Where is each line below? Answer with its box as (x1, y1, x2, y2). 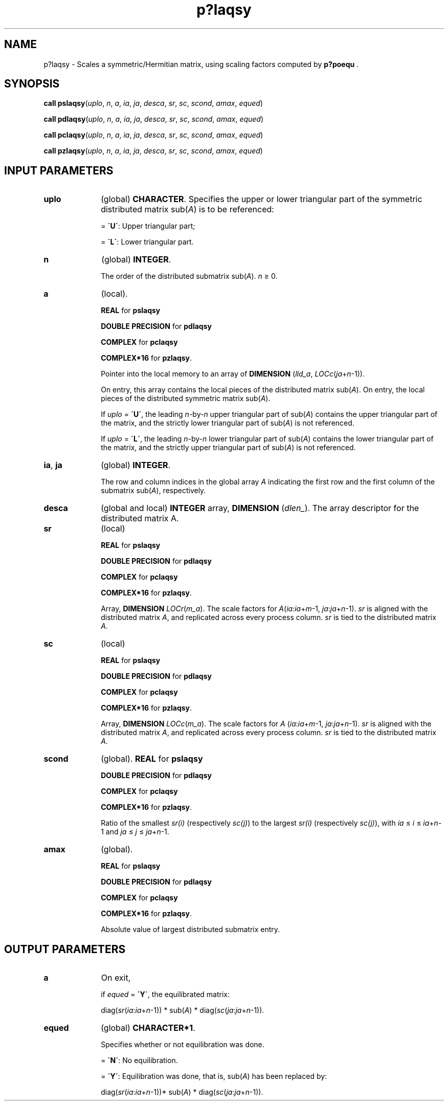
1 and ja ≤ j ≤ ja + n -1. (101, 827, 169, 836)
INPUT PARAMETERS (4, 164, 114, 177)
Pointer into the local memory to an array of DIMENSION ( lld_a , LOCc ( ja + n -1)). (101, 369, 365, 379)
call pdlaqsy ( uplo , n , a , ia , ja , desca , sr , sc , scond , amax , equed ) (43, 115, 264, 124)
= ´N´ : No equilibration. (101, 1056, 178, 1065)
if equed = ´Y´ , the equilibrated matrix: (101, 990, 230, 999)
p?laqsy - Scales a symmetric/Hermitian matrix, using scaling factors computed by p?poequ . (43, 59, 359, 69)
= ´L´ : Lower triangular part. (101, 237, 194, 247)
